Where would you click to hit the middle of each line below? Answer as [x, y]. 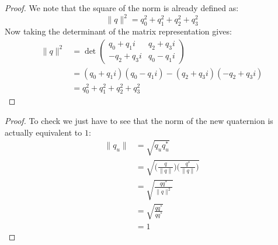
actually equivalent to [44, 132]
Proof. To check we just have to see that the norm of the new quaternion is [139, 121]
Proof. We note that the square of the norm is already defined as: [122, 8]
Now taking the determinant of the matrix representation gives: [118, 31]
